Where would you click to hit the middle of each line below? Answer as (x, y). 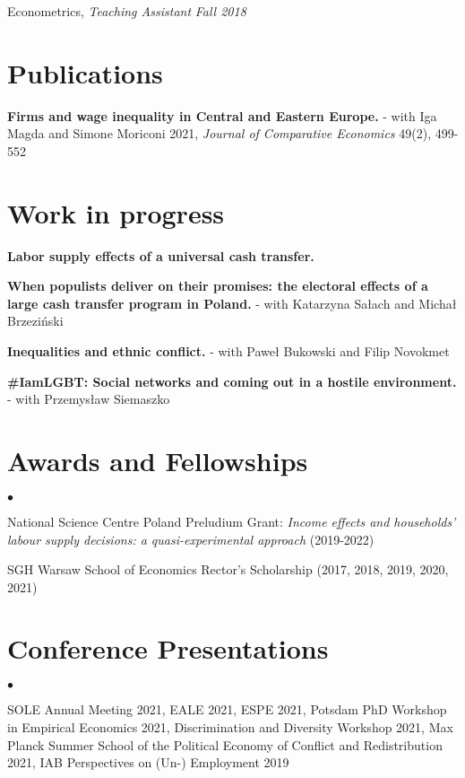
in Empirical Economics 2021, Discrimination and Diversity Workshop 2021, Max (230, 727)
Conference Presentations (168, 648)
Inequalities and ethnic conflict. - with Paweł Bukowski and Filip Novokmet (228, 351)
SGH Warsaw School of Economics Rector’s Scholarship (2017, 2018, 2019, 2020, (228, 569)
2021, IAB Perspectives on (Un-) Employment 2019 (148, 762)
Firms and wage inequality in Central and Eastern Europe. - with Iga (222, 115)
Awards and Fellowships (158, 460)
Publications (85, 72)
